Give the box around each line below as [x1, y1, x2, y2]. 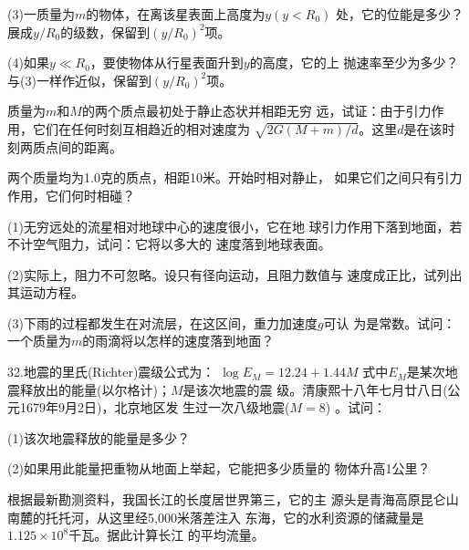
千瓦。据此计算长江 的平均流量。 [68, 525, 265, 545]
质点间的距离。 [32, 137, 122, 156]
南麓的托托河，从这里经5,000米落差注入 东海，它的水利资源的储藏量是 [7, 507, 424, 526]
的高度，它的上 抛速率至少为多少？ [249, 53, 459, 72]
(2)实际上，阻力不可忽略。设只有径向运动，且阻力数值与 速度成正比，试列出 [7, 265, 463, 284]
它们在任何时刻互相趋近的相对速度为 [32, 119, 250, 138]
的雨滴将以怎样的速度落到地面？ [82, 331, 275, 350]
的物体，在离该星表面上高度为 [86, 5, 266, 23]
